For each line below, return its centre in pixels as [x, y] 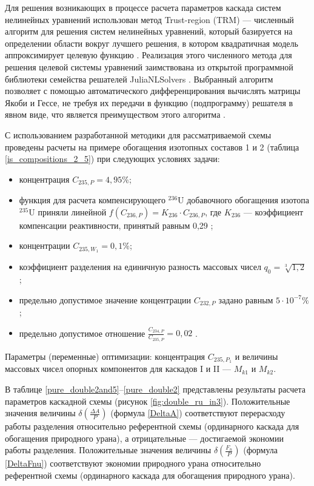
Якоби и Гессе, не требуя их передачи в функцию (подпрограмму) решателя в [149, 102]
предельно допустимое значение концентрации [105, 299]
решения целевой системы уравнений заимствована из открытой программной [149, 66]
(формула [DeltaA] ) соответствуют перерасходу [198, 413]
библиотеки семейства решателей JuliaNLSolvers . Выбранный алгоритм [139, 79]
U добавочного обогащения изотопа [243, 200]
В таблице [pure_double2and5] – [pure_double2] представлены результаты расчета [155, 389]
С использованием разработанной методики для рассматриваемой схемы [138, 134]
